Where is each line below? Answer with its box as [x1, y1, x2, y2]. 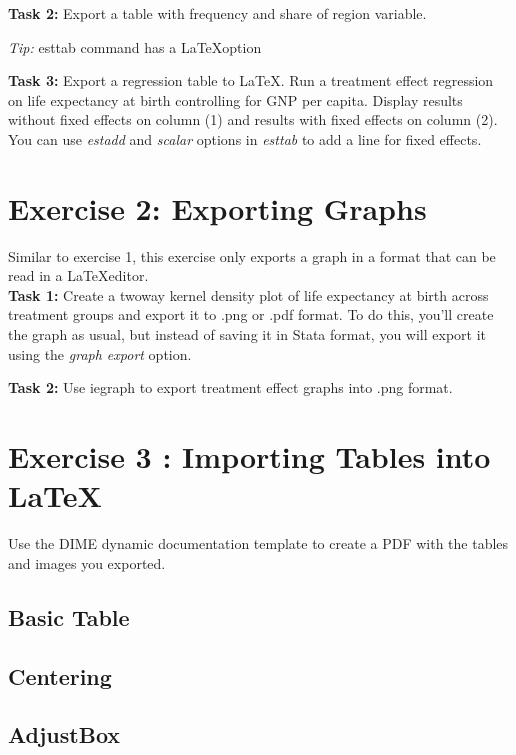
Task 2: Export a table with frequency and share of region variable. [8, 3, 427, 23]
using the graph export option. [8, 343, 192, 364]
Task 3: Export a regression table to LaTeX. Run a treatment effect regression [8, 70, 494, 91]
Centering [8, 660, 112, 691]
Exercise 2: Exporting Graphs [8, 187, 427, 228]
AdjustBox [8, 719, 121, 750]
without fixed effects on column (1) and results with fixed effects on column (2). [8, 109, 498, 130]
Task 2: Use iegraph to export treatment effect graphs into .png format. [8, 377, 453, 398]
